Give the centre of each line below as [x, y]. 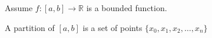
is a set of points [112, 27]
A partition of [30, 27]
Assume [19, 8]
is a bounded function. [127, 8]
